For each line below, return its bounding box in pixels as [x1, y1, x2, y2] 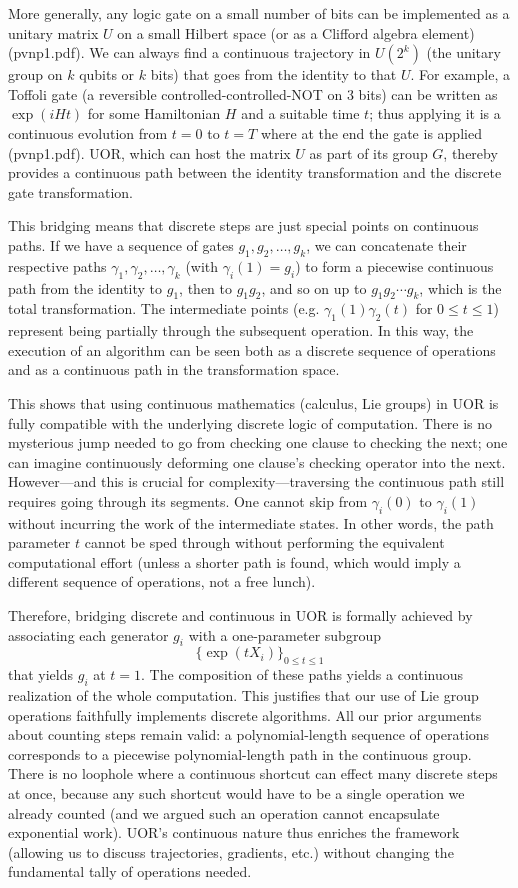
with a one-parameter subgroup [188, 624, 381, 645]
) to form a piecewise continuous [295, 255, 494, 276]
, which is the [419, 277, 502, 298]
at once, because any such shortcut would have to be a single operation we [8, 783, 465, 803]
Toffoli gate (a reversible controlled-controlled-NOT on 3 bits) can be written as [8, 83, 498, 104]
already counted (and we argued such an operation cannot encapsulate [8, 802, 440, 823]
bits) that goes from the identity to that [150, 64, 397, 85]
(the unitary [426, 42, 501, 63]
